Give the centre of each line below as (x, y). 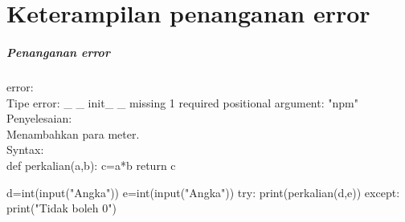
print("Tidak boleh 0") (61, 208)
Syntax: (25, 149)
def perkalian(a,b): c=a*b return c (91, 165)
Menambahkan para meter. (73, 133)
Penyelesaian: (39, 118)
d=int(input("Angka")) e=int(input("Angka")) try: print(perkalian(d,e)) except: (203, 192)
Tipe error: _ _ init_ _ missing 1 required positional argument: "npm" (182, 102)
